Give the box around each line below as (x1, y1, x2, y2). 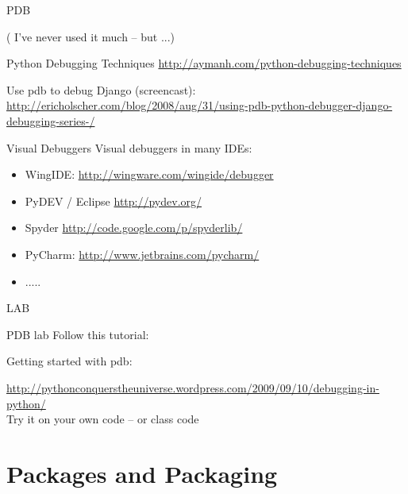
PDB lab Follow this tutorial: (6, 326, 149, 342)
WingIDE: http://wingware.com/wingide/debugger (25, 166, 274, 183)
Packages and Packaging (6, 457, 278, 489)
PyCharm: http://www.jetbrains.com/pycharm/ (25, 245, 260, 262)
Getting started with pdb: (6, 353, 133, 369)
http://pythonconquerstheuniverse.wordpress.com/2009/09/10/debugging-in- (6, 379, 379, 396)
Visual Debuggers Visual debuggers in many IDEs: (6, 139, 252, 156)
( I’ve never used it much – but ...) (6, 28, 175, 44)
